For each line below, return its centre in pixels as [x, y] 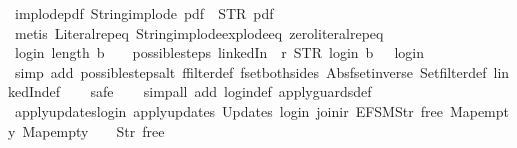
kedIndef [34, 91]
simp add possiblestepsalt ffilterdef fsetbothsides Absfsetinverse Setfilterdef [250, 71]
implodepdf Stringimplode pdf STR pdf [144, 13]
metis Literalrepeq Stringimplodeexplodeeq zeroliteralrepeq [199, 32]
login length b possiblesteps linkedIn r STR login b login [219, 52]
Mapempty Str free [93, 130]
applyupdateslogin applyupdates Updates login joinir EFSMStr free [228, 110]
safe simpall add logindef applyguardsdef [231, 91]
